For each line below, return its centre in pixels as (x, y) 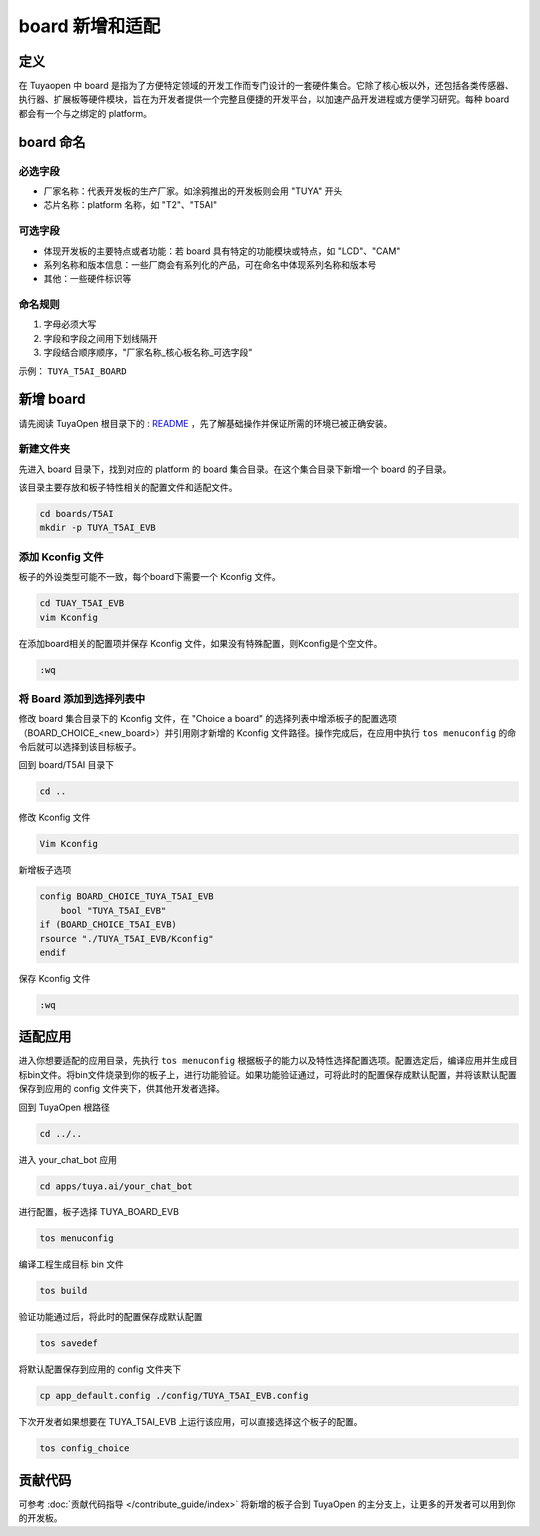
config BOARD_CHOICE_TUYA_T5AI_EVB (126, 896)
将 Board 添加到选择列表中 (82, 698)
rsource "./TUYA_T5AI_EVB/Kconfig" (126, 938)
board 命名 (52, 141)
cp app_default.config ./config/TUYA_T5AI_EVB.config (174, 1396)
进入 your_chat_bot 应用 (67, 1159)
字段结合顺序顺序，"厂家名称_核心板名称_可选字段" (148, 352)
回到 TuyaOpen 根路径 (64, 1107)
